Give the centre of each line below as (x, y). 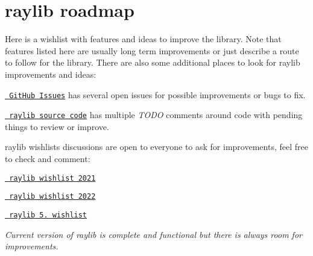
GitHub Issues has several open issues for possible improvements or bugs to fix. (157, 94)
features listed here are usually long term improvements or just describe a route (152, 50)
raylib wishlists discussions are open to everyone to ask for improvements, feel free (156, 147)
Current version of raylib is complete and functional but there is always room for (153, 234)
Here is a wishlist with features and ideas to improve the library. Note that (143, 39)
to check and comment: (48, 158)
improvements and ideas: (51, 74)
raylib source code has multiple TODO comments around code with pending (156, 115)
